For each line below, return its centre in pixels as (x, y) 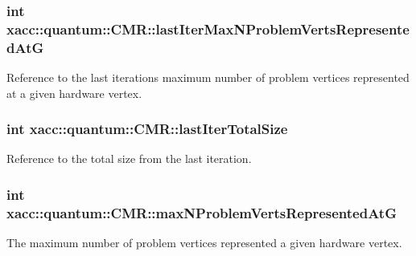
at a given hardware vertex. (74, 93)
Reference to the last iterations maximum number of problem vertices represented (208, 77)
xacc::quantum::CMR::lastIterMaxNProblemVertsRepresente (208, 28)
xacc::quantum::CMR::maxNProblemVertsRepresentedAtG (202, 212)
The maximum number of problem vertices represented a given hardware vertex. (204, 243)
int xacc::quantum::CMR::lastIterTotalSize (147, 129)
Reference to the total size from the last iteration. (129, 158)
